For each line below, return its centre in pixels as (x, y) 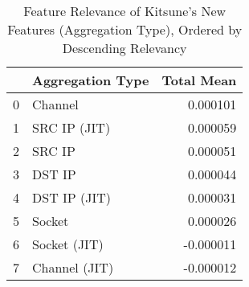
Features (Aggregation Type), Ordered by (125, 29)
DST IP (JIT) (72, 197)
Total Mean (199, 80)
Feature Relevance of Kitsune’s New (125, 11)
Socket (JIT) (68, 244)
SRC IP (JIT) (71, 127)
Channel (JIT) (73, 267)
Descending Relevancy (124, 48)
